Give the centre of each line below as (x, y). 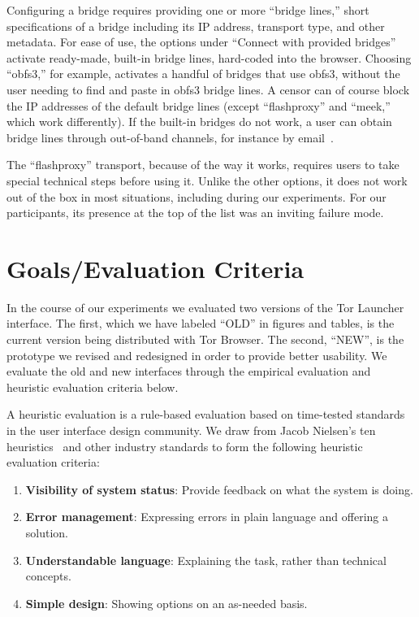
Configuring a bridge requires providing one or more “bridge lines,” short (188, 10)
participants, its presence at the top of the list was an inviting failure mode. (195, 213)
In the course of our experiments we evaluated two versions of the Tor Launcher (205, 307)
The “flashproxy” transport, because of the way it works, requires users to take (203, 165)
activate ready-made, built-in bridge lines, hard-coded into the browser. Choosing (209, 57)
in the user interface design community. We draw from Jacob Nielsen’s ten (191, 430)
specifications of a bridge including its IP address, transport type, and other (196, 26)
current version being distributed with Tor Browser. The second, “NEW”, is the (205, 339)
